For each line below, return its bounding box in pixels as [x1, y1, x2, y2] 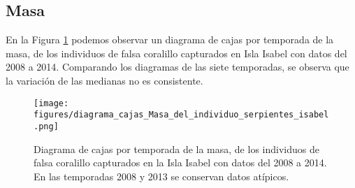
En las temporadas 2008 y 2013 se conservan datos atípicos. [34, 168, 289, 183]
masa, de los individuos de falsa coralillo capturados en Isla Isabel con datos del [6, 45, 347, 60]
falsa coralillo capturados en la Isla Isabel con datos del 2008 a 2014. [34, 155, 327, 170]
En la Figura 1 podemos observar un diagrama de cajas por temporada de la [6, 32, 334, 47]
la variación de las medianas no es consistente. [6, 73, 203, 87]
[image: [34, 98, 69, 108]
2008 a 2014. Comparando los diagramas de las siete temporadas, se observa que [6, 59, 349, 74]
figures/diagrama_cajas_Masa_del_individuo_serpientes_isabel [34, 110, 329, 120]
